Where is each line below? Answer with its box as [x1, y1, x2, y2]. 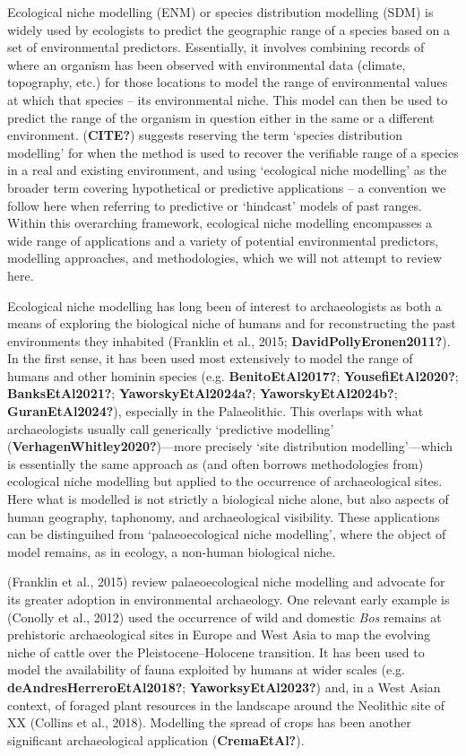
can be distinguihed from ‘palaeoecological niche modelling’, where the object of [7, 525, 446, 543]
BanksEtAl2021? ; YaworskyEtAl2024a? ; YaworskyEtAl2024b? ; [7, 384, 398, 403]
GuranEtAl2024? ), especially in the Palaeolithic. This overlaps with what [7, 402, 424, 421]
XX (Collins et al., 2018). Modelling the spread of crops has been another [7, 713, 411, 732]
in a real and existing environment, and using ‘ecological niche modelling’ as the [7, 161, 447, 179]
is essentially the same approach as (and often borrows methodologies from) [7, 454, 424, 473]
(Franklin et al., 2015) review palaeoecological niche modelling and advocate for [7, 572, 445, 591]
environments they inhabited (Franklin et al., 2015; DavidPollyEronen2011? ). [7, 331, 451, 350]
